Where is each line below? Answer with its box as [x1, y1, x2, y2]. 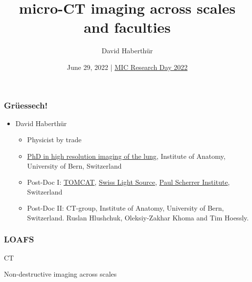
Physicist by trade [27, 134, 82, 145]
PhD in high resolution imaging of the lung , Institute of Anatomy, [27, 151, 226, 161]
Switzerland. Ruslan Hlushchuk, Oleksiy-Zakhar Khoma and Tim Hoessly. [27, 212, 249, 222]
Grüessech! [4, 99, 48, 111]
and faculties [84, 17, 171, 37]
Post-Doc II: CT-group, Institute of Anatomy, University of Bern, [27, 203, 224, 213]
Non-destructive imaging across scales [4, 269, 117, 279]
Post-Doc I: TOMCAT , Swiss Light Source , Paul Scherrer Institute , [27, 177, 230, 187]
